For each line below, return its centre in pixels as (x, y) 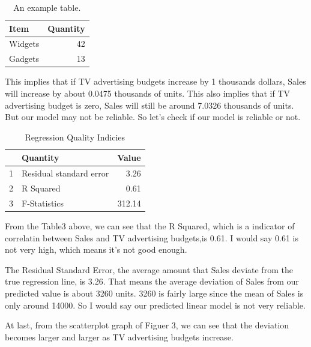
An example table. (47, 7)
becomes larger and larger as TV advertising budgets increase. (119, 336)
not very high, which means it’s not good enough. (96, 249)
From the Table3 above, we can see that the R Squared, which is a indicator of (150, 225)
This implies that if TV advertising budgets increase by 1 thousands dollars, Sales (155, 81)
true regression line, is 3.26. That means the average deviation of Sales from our (152, 281)
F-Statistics (43, 203)
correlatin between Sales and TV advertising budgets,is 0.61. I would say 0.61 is (152, 237)
